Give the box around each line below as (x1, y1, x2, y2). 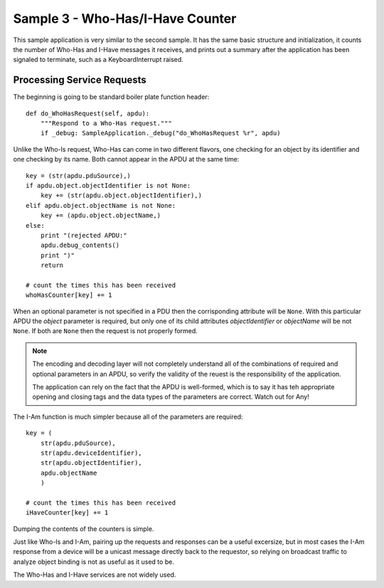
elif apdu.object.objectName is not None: (26, 201, 176, 209)
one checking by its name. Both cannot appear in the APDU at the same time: (13, 155, 240, 164)
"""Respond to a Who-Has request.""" (40, 120, 172, 127)
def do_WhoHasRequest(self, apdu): (26, 109, 150, 117)
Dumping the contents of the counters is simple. (13, 524, 154, 533)
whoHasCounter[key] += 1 (26, 291, 112, 299)
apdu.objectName (40, 468, 97, 477)
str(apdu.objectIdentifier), (40, 459, 142, 467)
